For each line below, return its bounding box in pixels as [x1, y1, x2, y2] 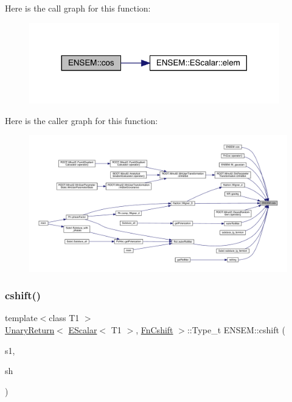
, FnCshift [136, 324, 173, 336]
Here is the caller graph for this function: [5, 114, 158, 126]
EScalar [68, 324, 97, 336]
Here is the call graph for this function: [5, 2, 151, 14]
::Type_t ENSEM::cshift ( [187, 324, 285, 336]
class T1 [49, 311, 80, 324]
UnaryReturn [5, 324, 55, 336]
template [5, 311, 38, 324]
